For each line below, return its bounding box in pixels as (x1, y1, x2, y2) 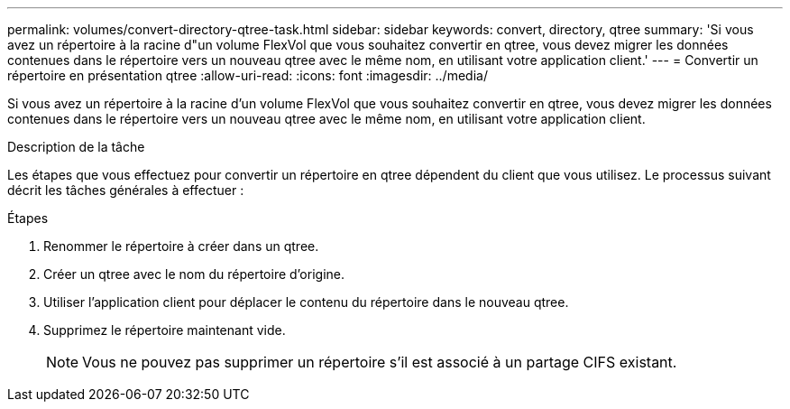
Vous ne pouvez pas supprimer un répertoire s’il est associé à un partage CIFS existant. (82, 353, 677, 371)
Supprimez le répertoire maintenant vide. (43, 322, 286, 338)
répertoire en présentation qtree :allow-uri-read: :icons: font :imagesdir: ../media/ (7, 68, 488, 83)
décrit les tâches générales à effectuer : (7, 182, 244, 198)
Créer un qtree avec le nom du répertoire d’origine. (43, 266, 345, 282)
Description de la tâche (7, 139, 145, 154)
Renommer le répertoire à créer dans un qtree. (43, 238, 319, 254)
